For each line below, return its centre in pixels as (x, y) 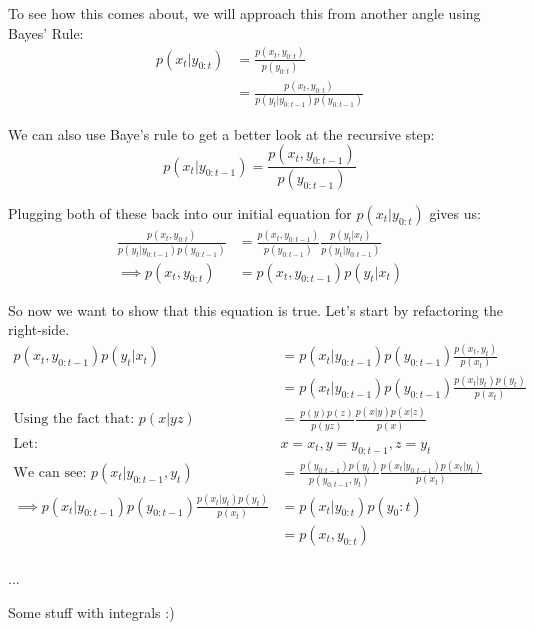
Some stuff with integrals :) (91, 611)
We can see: (50, 472)
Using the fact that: (74, 419)
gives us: (455, 212)
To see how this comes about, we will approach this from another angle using (244, 13)
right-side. (39, 329)
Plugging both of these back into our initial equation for (180, 212)
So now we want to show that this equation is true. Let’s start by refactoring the (255, 309)
